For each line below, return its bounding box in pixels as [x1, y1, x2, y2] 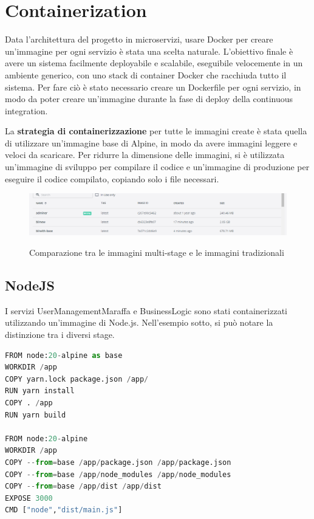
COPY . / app [5, 398, 53, 407]
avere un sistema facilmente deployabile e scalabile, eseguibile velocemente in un [5, 57, 303, 69]
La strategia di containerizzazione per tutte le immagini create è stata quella [5, 125, 307, 137]
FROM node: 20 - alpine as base [5, 351, 123, 360]
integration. [5, 104, 48, 117]
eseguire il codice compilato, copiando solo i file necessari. [5, 172, 219, 185]
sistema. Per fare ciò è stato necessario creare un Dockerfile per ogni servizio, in [5, 80, 301, 93]
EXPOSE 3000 [5, 493, 53, 503]
